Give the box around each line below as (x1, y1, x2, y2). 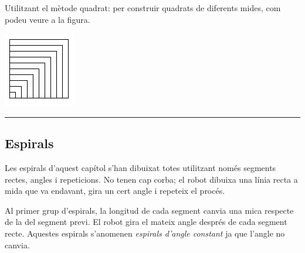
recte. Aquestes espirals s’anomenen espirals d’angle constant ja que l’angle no (5, 227, 285, 239)
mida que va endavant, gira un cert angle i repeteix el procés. (5, 184, 225, 197)
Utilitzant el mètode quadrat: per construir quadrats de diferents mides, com (5, 2, 281, 13)
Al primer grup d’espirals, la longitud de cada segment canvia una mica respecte (5, 204, 294, 216)
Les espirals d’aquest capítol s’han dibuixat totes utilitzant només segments (5, 161, 276, 173)
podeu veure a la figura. (5, 13, 90, 25)
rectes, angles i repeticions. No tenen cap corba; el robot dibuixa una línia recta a (5, 173, 298, 185)
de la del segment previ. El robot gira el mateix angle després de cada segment (5, 216, 287, 228)
